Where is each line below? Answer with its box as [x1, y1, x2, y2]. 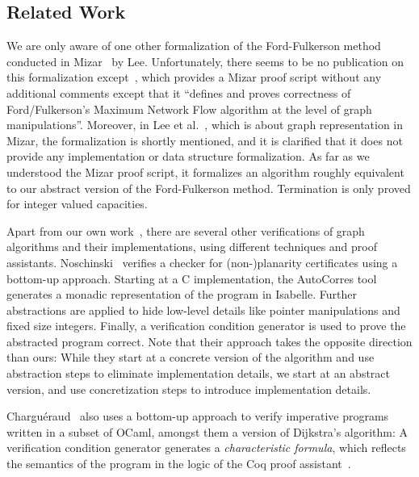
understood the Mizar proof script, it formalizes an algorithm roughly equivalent [6, 163, 404, 180]
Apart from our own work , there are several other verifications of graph [6, 222, 365, 239]
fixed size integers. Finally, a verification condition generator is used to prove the [6, 317, 406, 334]
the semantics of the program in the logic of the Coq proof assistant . [6, 455, 351, 472]
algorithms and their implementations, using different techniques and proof [6, 238, 378, 255]
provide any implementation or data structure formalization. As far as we [6, 148, 370, 165]
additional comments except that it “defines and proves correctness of [6, 84, 351, 101]
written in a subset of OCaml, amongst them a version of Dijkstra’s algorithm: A [6, 423, 409, 440]
